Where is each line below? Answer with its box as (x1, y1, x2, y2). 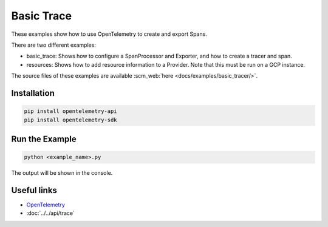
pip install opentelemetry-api (24, 108, 118, 115)
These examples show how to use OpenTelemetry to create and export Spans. (11, 30, 208, 38)
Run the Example (11, 134, 77, 144)
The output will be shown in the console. (11, 169, 113, 177)
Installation (11, 88, 55, 98)
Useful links (11, 185, 58, 195)
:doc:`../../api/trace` (26, 209, 75, 217)
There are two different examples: (11, 41, 97, 49)
